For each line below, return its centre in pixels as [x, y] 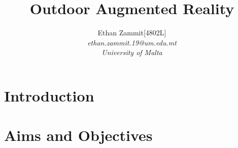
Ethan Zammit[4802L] [132, 33]
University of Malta [132, 52]
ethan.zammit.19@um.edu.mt [132, 42]
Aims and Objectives [78, 135]
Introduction [49, 95]
